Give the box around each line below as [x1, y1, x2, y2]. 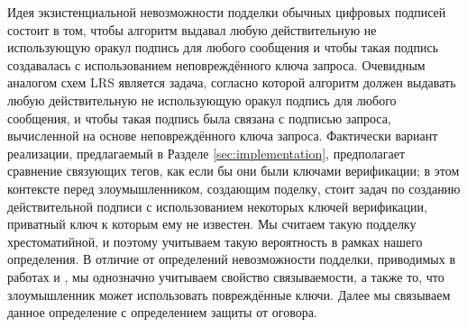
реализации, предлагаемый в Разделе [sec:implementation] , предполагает [7, 143, 406, 162]
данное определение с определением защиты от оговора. [7, 303, 317, 322]
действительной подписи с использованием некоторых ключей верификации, [7, 196, 427, 215]
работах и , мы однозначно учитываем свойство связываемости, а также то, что [7, 267, 444, 286]
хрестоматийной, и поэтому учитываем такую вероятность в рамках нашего [7, 232, 423, 250]
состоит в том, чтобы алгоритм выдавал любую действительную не [7, 20, 377, 39]
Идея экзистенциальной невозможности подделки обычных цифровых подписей [7, 3, 446, 21]
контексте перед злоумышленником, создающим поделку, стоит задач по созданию [7, 178, 461, 197]
